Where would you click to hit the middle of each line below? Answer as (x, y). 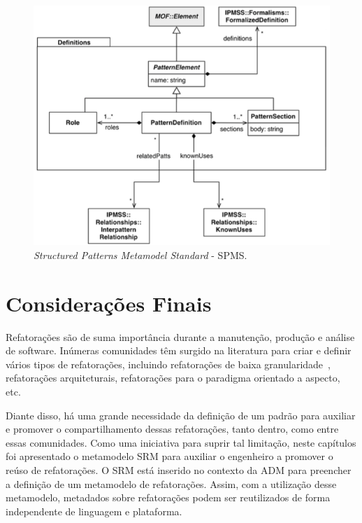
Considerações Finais (109, 303)
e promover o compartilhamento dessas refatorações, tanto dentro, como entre (172, 429)
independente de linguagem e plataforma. (94, 511)
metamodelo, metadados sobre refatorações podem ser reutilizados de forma (168, 497)
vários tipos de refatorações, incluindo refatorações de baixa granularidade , (168, 364)
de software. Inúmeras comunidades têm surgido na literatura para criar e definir (179, 350)
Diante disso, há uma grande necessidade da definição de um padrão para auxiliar (181, 415)
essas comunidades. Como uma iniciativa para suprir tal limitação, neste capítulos (181, 442)
